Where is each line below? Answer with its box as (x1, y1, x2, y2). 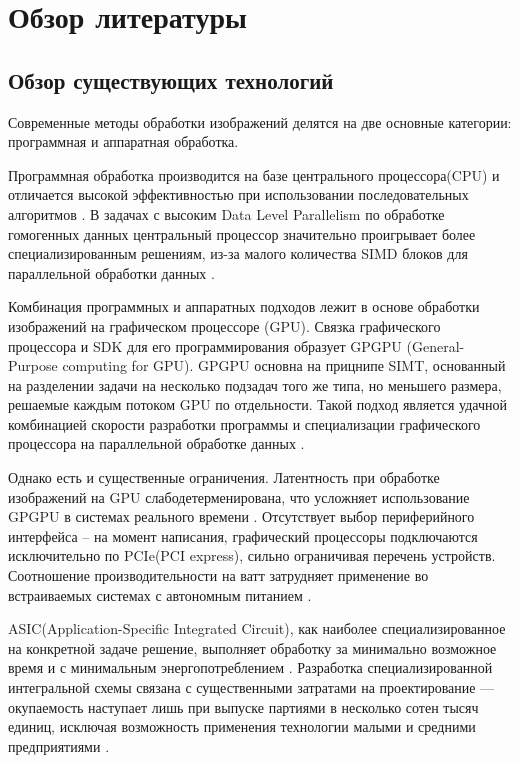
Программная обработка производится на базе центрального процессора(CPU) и (8, 164, 500, 185)
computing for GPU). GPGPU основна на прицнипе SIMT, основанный (62, 355, 506, 376)
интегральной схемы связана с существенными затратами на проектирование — (8, 677, 495, 698)
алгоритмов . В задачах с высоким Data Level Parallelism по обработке (8, 203, 445, 224)
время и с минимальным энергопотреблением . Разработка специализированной (8, 657, 493, 678)
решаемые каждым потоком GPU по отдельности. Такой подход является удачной (8, 394, 507, 415)
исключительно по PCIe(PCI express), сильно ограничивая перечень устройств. (8, 545, 496, 566)
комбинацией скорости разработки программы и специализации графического (8, 413, 481, 434)
